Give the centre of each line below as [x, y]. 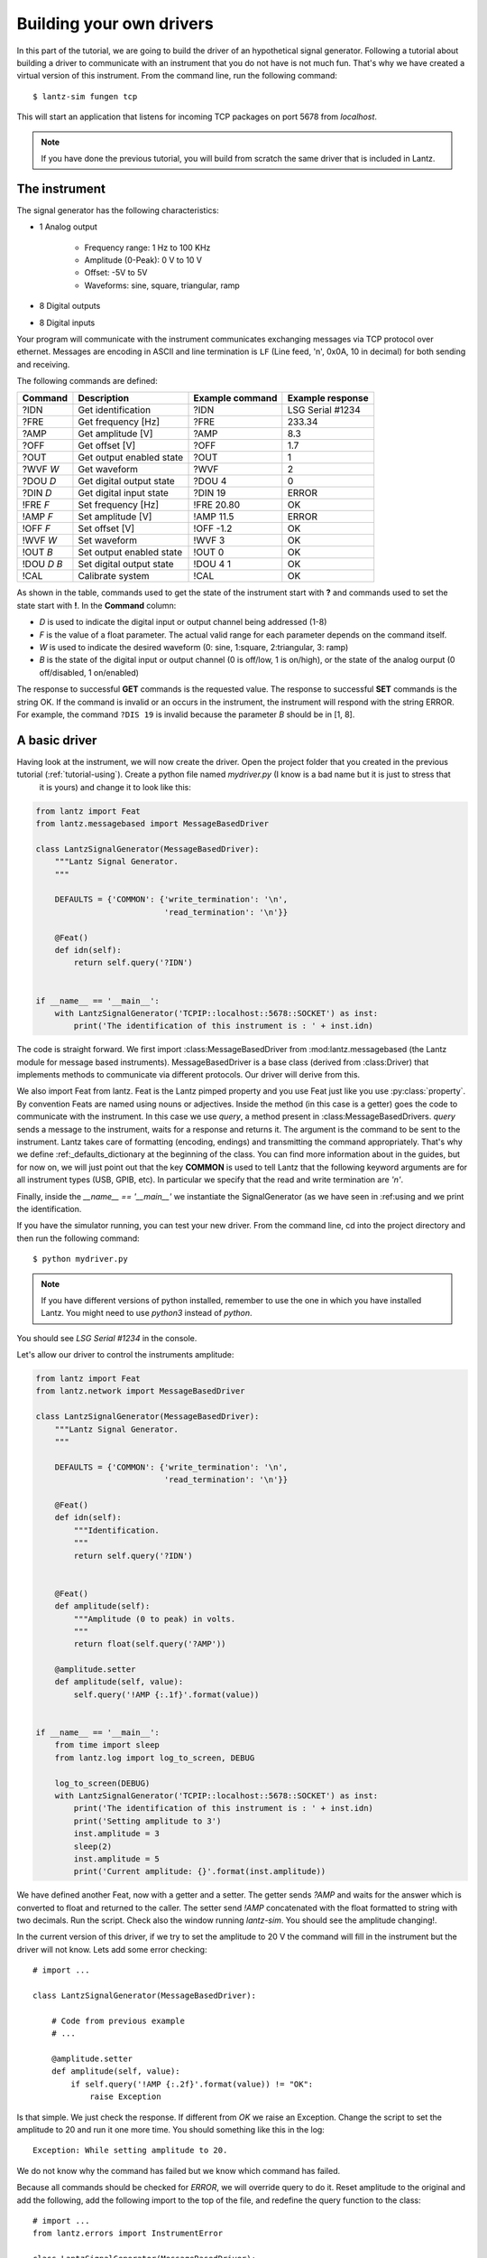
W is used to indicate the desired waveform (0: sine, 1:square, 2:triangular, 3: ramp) [194, 648]
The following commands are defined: [87, 381]
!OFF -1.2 [213, 528]
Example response [328, 398]
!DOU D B [42, 564]
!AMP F [37, 517]
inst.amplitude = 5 [116, 1859]
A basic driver [57, 740]
